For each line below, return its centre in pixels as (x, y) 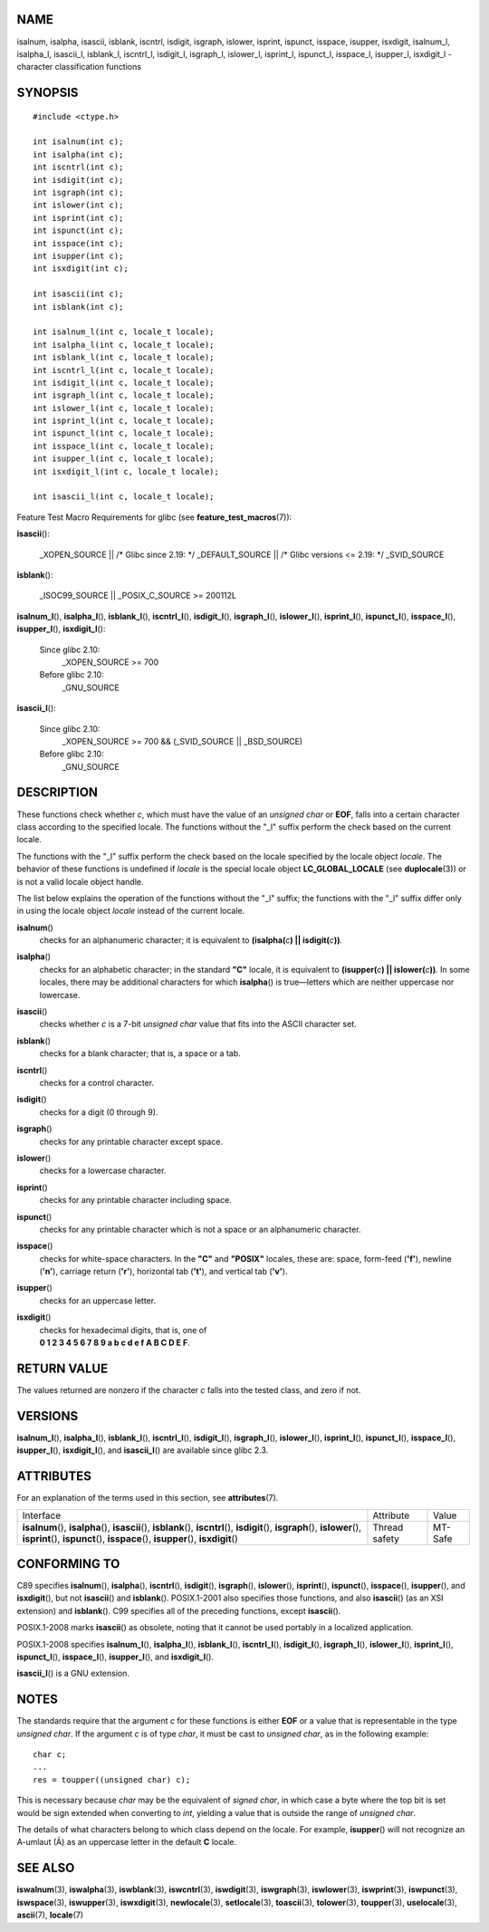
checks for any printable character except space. (131, 1141)
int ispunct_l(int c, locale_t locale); (124, 433)
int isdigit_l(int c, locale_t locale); (124, 382)
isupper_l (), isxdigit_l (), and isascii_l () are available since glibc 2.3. (143, 1450)
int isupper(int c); (78, 256)
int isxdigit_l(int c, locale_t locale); (126, 471)
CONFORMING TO (68, 1564)
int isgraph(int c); (78, 193)
